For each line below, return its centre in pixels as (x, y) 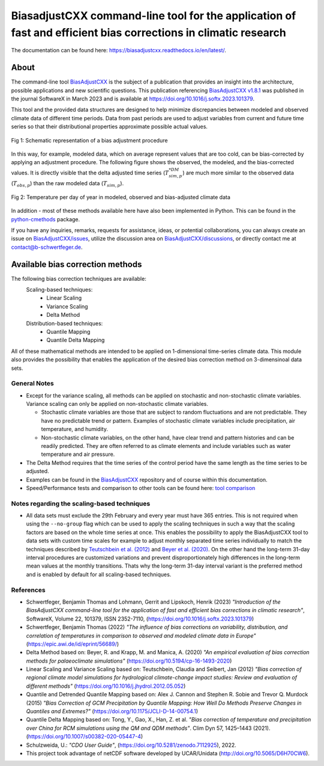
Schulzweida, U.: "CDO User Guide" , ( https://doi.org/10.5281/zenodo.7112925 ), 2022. (131, 745)
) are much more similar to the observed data (238, 173)
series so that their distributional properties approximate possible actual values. (109, 127)
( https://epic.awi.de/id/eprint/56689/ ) (73, 644)
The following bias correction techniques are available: (79, 278)
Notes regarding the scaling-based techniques (81, 503)
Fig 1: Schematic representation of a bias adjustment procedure (89, 140)
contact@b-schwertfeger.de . (47, 247)
